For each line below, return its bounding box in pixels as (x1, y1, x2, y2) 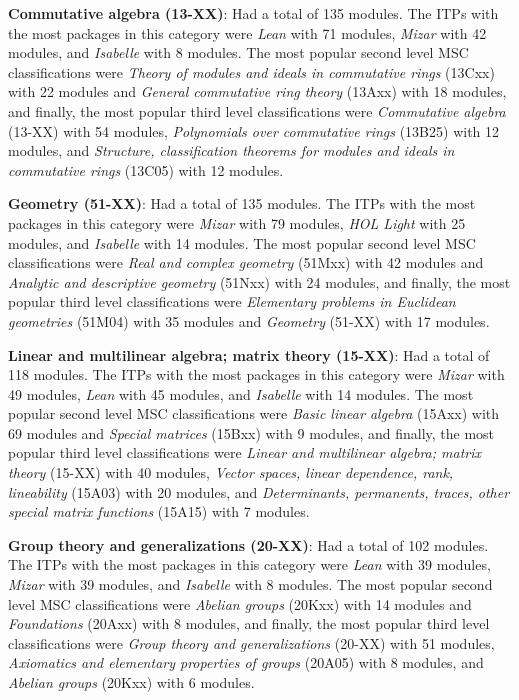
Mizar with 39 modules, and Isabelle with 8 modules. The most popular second (8, 574, 493, 595)
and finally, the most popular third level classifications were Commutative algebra (8, 100, 506, 121)
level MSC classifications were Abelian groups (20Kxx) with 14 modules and (8, 593, 472, 614)
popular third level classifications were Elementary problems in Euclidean (8, 291, 456, 312)
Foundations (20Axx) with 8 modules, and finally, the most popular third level (8, 613, 490, 634)
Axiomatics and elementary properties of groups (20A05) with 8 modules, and (8, 652, 484, 673)
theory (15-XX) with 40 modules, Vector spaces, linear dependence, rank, (8, 462, 454, 483)
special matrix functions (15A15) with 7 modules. (8, 501, 310, 522)
